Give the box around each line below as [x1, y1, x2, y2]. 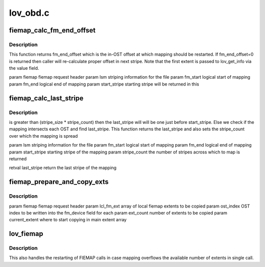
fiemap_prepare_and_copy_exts [9, 178, 109, 186]
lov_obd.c [9, 7, 50, 18]
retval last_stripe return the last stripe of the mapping [9, 165, 117, 171]
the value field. [9, 65, 39, 71]
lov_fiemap [9, 230, 44, 238]
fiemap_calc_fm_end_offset [9, 26, 96, 34]
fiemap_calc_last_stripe [9, 94, 83, 102]
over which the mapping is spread [9, 133, 78, 139]
